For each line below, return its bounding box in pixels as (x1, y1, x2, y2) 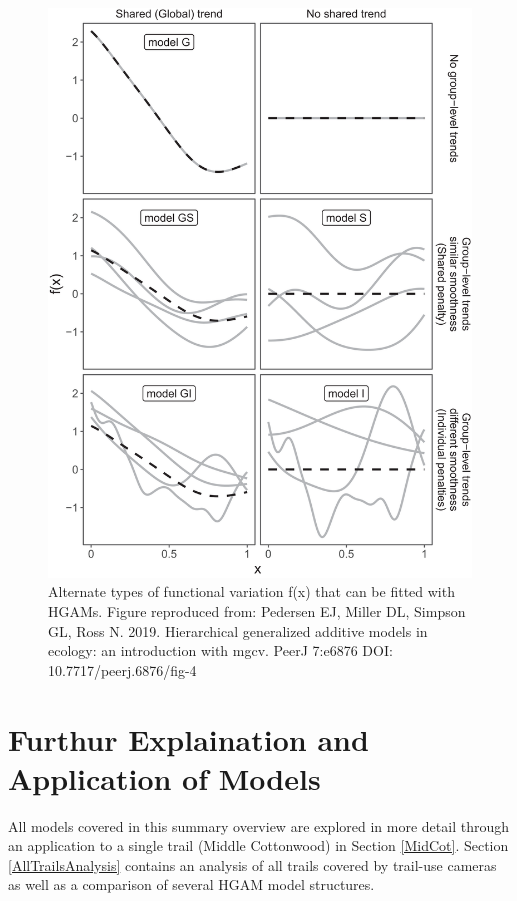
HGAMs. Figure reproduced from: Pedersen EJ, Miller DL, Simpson (48, 600, 466, 621)
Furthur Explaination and (8, 718, 369, 759)
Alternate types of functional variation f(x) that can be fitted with (48, 581, 455, 602)
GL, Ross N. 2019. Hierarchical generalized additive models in (48, 620, 428, 641)
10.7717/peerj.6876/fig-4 (48, 659, 197, 680)
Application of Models (8, 757, 321, 798)
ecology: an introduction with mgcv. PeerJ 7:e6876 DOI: (48, 640, 393, 661)
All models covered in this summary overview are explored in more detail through (8, 815, 509, 836)
